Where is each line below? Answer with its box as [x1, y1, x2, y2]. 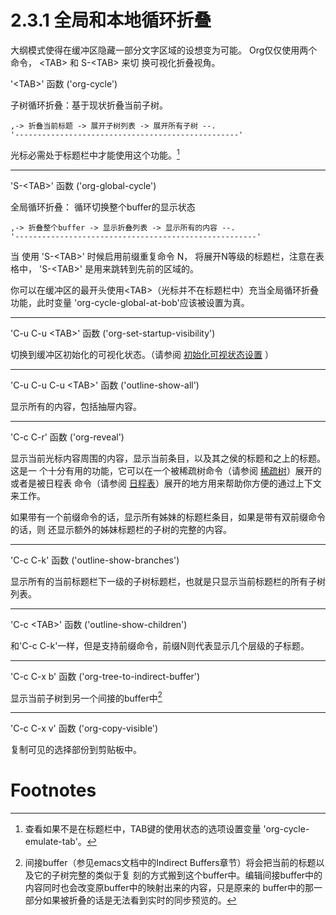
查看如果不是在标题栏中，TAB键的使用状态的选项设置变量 [24, 823, 262, 835]
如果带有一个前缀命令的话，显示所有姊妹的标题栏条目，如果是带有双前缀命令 [10, 511, 326, 523]
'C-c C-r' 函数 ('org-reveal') [10, 431, 125, 443]
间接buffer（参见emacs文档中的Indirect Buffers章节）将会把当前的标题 [24, 857, 317, 869]
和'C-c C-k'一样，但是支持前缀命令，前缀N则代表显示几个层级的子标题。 [10, 639, 310, 651]
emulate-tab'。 [24, 836, 87, 848]
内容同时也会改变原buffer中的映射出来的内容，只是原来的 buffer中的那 [24, 882, 315, 894]
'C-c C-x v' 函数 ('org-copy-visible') [10, 722, 159, 735]
